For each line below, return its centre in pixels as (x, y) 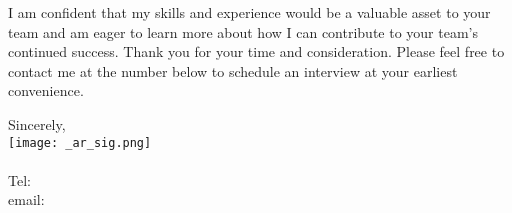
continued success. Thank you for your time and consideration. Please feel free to (256, 51)
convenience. (46, 90)
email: (26, 199)
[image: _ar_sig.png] (80, 142)
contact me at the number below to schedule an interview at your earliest (233, 70)
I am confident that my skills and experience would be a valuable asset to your (249, 12)
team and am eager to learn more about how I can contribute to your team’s (243, 31)
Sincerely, (37, 123)
